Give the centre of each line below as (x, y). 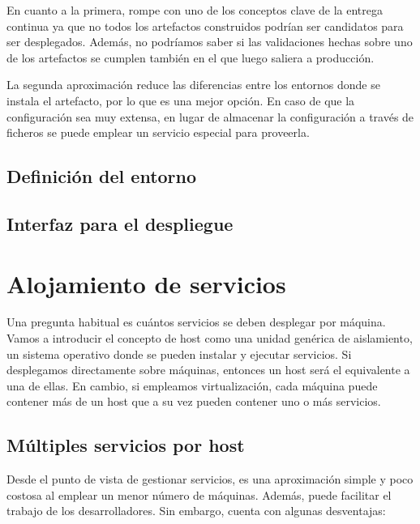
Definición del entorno (102, 176)
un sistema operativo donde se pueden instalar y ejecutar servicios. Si (179, 354)
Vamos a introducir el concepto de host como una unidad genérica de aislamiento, (210, 338)
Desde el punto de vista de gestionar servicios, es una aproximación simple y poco (210, 479)
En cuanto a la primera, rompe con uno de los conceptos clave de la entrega (195, 10)
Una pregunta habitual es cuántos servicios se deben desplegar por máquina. (196, 322)
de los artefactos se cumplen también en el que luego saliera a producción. (191, 57)
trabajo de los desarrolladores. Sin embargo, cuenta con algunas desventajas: (196, 511)
